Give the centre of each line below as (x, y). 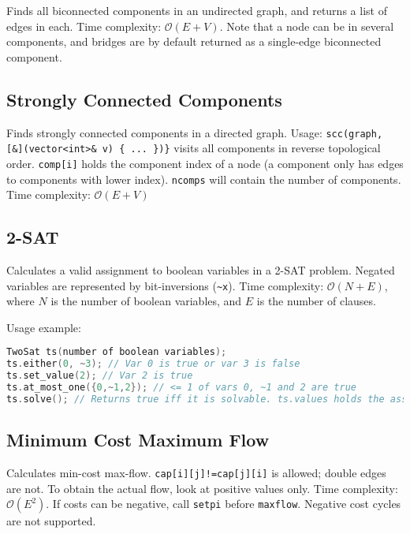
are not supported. (51, 521)
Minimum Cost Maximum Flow (138, 440)
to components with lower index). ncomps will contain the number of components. (204, 179)
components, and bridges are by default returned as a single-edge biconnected (194, 41)
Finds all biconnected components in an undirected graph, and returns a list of (197, 10)
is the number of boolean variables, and (146, 301)
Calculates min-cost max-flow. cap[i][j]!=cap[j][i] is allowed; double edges (196, 473)
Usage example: (44, 327)
